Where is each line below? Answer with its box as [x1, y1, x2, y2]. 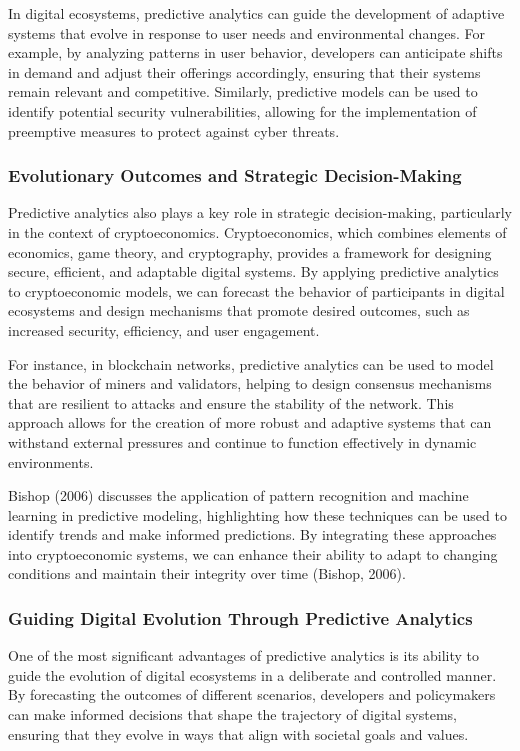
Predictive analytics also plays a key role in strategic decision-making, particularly [8, 202, 512, 223]
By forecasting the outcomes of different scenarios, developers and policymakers [8, 684, 496, 705]
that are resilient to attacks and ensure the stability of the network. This [8, 392, 454, 413]
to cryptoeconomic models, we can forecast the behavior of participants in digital [8, 280, 505, 301]
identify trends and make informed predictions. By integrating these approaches [8, 524, 497, 545]
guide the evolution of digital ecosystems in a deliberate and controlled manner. [8, 664, 497, 685]
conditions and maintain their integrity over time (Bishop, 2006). [8, 563, 406, 584]
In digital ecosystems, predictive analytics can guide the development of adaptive [8, 3, 505, 23]
